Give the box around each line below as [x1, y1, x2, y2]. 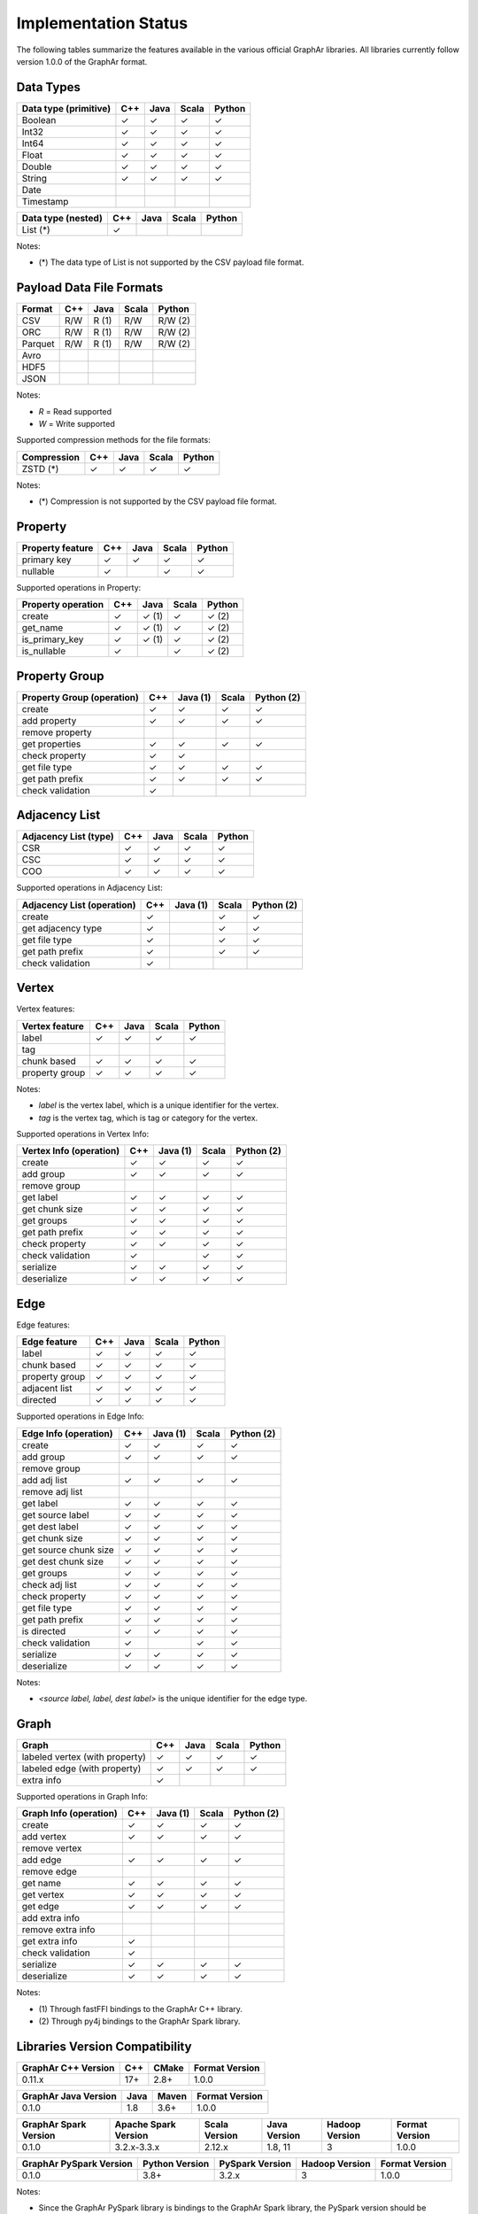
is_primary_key [21, 633, 84, 646]
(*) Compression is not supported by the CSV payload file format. [38, 496, 278, 507]
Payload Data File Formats [16, 280, 164, 296]
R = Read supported [38, 406, 112, 416]
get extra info [21, 1935, 78, 1947]
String [21, 172, 48, 184]
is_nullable [21, 645, 66, 657]
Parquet [21, 337, 55, 350]
